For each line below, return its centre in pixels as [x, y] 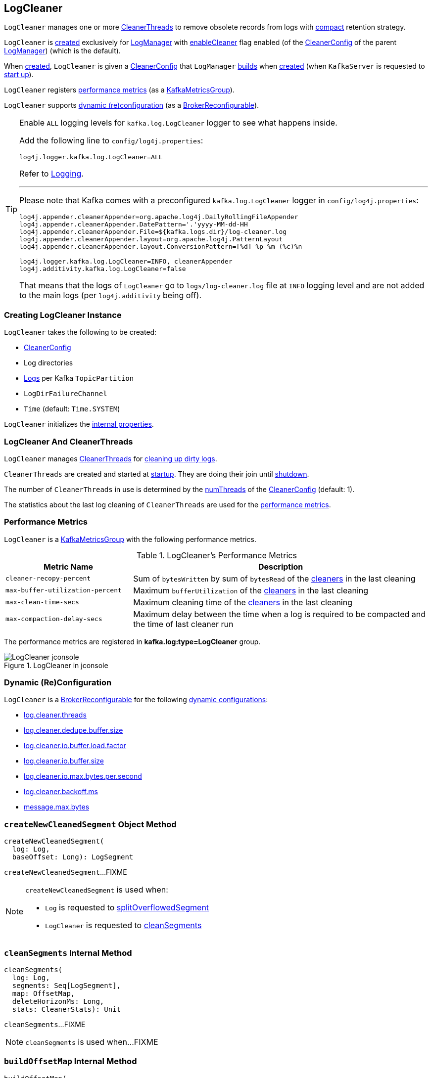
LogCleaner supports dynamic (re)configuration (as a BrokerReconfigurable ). [132, 105]
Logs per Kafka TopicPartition [79, 378]
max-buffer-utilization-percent [64, 590]
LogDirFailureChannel [66, 394]
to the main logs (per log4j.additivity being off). [110, 295]
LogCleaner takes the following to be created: [80, 332]
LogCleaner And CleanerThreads [69, 441]
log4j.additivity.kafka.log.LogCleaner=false [103, 269]
